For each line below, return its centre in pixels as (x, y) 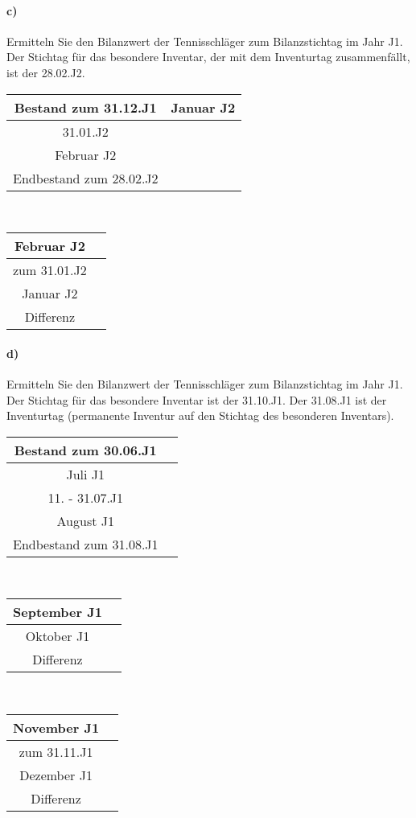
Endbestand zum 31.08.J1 (86, 544)
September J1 (58, 612)
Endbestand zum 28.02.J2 (86, 178)
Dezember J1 (56, 775)
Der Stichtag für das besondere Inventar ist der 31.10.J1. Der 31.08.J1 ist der (197, 399)
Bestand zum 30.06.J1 (85, 450)
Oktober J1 (58, 636)
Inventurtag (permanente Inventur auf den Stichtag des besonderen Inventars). (200, 415)
